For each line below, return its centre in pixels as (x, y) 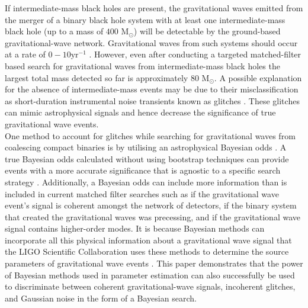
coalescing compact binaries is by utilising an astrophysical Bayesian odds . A (146, 147)
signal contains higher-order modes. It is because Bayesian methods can (135, 228)
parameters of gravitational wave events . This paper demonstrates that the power (154, 263)
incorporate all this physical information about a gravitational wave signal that (148, 240)
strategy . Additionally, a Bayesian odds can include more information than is (146, 182)
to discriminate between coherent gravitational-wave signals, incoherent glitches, (150, 286)
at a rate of (25, 54)
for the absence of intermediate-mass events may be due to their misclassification (152, 89)
